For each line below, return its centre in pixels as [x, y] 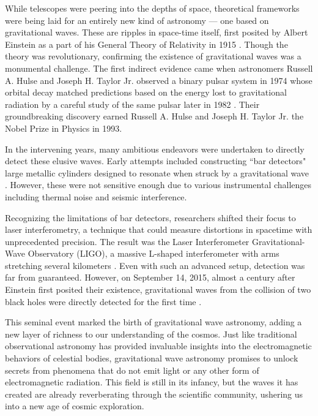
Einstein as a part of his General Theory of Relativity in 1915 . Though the [146, 44]
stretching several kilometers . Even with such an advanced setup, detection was [155, 265]
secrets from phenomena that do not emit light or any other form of [132, 370]
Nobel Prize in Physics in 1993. [64, 128]
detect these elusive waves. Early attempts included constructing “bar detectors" [156, 161]
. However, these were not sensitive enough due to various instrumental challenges [158, 185]
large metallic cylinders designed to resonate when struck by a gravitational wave [157, 172]
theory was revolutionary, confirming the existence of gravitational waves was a [153, 56]
